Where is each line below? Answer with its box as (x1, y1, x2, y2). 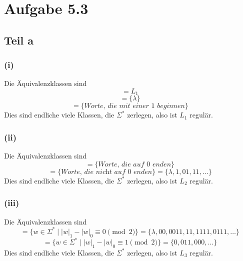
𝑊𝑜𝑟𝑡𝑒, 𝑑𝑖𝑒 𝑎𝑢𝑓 (98, 160, 144, 168)
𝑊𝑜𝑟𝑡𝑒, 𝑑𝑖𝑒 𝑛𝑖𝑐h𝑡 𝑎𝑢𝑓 (60, 168, 125, 175)
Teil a (4, 32, 34, 47)
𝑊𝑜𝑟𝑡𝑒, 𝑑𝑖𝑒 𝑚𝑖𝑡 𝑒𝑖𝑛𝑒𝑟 (84, 102, 149, 110)
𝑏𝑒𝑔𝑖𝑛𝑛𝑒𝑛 (157, 102, 185, 110)
